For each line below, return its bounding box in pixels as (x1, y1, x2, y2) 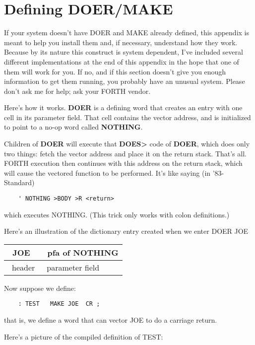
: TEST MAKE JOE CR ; (18, 300, 100, 308)
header (12, 261, 35, 273)
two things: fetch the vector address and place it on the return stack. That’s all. (4, 148, 247, 158)
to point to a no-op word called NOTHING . (4, 122, 143, 132)
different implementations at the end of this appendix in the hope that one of (4, 56, 239, 67)
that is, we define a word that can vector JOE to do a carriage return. (4, 315, 217, 325)
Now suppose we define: (4, 282, 76, 293)
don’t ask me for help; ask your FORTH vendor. (4, 85, 151, 96)
